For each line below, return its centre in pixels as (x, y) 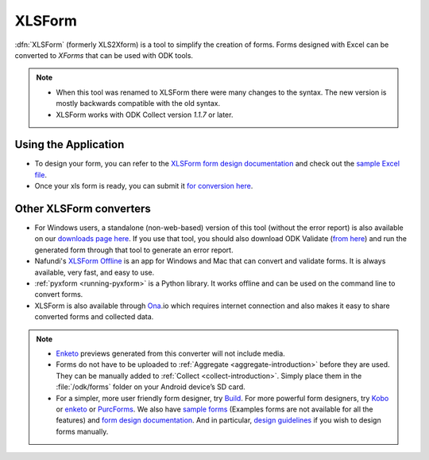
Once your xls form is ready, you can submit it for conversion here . (144, 186)
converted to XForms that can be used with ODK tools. (104, 55)
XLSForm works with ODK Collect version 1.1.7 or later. (145, 115)
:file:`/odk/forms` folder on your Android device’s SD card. (151, 387)
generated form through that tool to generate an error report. (134, 250)
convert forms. (59, 294)
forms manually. (82, 431)
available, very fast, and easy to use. (95, 272)
